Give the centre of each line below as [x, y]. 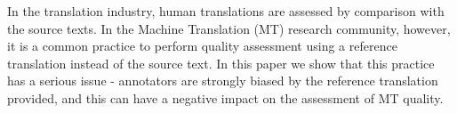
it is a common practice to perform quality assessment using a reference [202, 46]
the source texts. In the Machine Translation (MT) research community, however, [229, 28]
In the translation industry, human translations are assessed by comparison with [226, 11]
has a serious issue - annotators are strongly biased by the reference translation [223, 81]
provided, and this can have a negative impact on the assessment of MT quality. [225, 97]
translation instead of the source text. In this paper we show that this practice [221, 63]
